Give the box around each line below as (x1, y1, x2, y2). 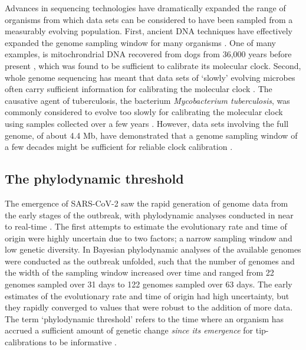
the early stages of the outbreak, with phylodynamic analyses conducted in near (5, 208, 294, 221)
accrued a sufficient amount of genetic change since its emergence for (5, 324, 254, 336)
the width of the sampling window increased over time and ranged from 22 (5, 266, 274, 279)
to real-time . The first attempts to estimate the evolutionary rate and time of (5, 220, 287, 233)
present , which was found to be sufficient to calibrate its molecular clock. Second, (5, 59, 301, 71)
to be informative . (49, 336, 117, 348)
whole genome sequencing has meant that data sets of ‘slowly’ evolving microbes (5, 71, 295, 83)
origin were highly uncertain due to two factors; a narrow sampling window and (5, 231, 292, 244)
